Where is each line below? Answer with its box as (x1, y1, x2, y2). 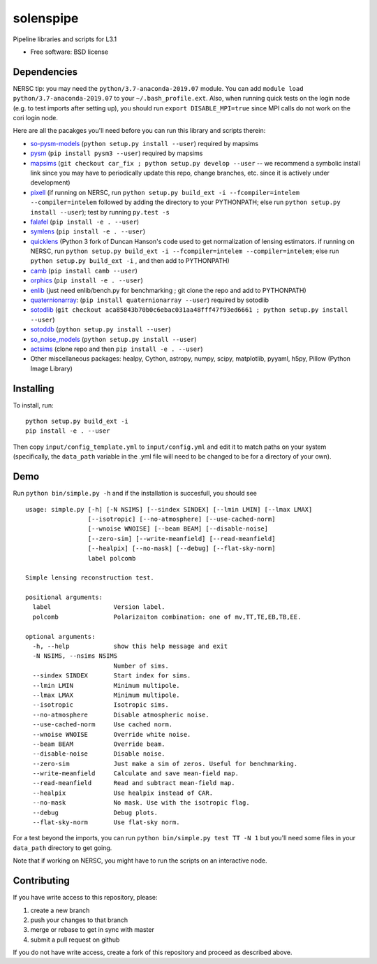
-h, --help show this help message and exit (32, 642, 228, 650)
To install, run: (13, 401, 54, 409)
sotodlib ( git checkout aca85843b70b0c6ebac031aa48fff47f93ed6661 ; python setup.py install (30, 305, 348, 314)
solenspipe (13, 10, 79, 26)
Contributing (13, 875, 70, 887)
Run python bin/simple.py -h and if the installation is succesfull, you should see (13, 489, 258, 498)
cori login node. (13, 114, 59, 122)
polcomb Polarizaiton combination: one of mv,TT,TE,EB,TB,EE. (32, 612, 302, 621)
